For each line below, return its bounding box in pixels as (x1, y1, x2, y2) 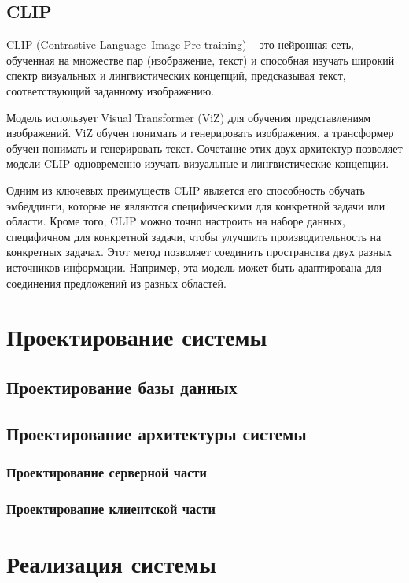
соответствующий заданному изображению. (6, 82, 215, 98)
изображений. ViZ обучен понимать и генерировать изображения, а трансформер (6, 124, 394, 141)
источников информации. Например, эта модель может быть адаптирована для (6, 258, 381, 275)
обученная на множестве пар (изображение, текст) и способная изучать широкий (6, 51, 395, 68)
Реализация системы (6, 547, 216, 579)
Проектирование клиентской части (6, 498, 216, 518)
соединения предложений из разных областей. (6, 274, 227, 291)
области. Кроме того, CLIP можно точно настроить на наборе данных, (6, 213, 345, 229)
